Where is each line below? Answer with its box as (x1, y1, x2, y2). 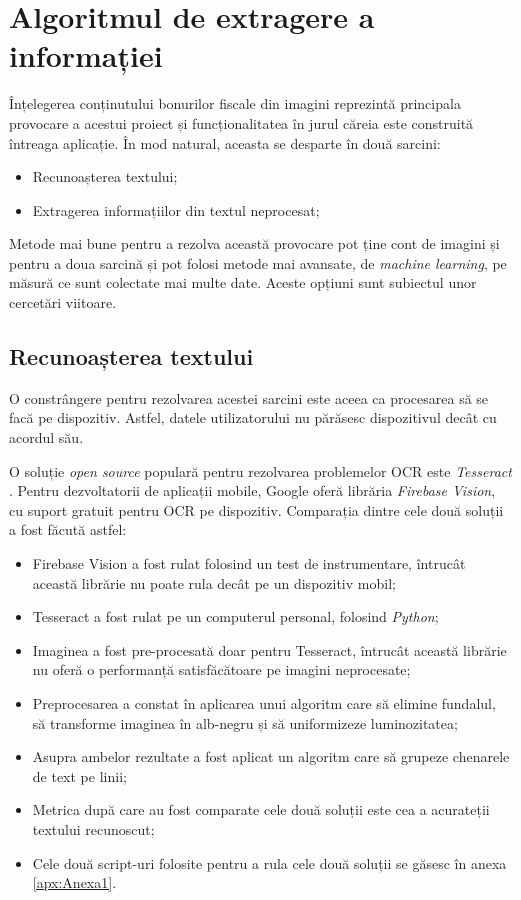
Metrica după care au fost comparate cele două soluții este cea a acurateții (32, 799, 490, 820)
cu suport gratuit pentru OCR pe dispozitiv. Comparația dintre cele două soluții (9, 499, 504, 520)
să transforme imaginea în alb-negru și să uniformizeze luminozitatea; (32, 712, 458, 733)
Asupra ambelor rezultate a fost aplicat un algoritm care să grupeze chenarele (32, 746, 510, 767)
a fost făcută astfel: (9, 519, 127, 540)
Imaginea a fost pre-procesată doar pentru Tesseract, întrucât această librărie (32, 639, 507, 660)
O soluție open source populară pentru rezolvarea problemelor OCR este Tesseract (9, 460, 512, 481)
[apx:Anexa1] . (32, 872, 117, 893)
